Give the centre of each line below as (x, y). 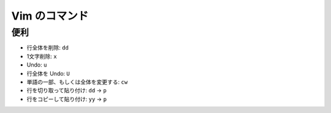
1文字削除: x (42, 56)
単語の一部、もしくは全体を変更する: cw (77, 82)
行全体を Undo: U (48, 73)
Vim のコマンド (50, 16)
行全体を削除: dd (48, 48)
